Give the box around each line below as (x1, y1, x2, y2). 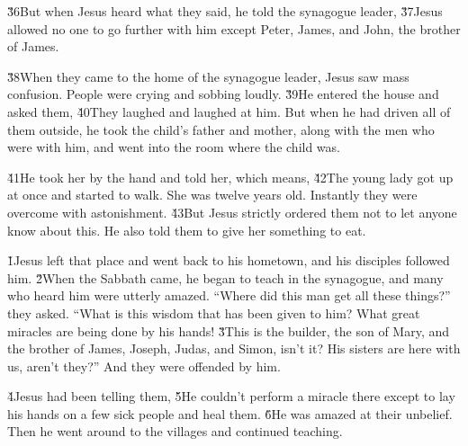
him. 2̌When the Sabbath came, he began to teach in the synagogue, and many (7, 268, 444, 287)
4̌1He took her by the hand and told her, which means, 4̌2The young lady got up (7, 167, 454, 186)
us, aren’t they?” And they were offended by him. (7, 356, 281, 375)
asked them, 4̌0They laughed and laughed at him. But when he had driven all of (7, 102, 451, 120)
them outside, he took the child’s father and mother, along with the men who (7, 120, 435, 138)
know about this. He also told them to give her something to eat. (7, 220, 366, 239)
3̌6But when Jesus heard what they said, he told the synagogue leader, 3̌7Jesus (7, 2, 443, 20)
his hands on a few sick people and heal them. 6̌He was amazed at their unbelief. (7, 404, 453, 423)
